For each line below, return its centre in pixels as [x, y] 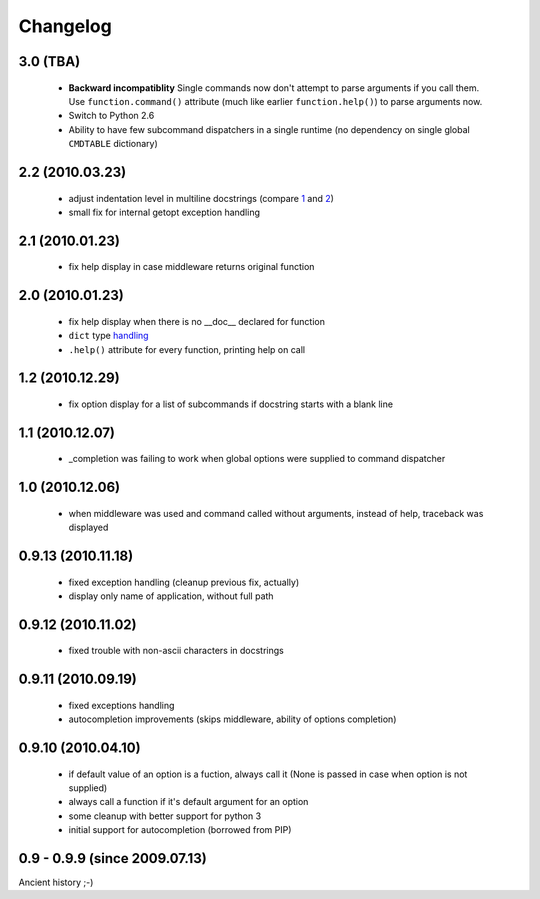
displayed [88, 527]
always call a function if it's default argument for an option [188, 802]
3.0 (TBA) [49, 61]
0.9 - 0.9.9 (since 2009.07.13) [112, 858]
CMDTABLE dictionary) [113, 144]
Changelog [65, 26]
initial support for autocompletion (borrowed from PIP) [180, 830]
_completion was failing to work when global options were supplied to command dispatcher [257, 459]
